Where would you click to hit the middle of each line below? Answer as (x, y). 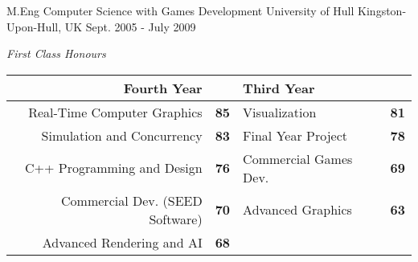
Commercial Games (298, 158)
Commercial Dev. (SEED (132, 200)
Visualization (280, 112)
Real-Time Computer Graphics (115, 112)
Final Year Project (295, 135)
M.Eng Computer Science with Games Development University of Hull (180, 10)
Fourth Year (163, 88)
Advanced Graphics (297, 210)
